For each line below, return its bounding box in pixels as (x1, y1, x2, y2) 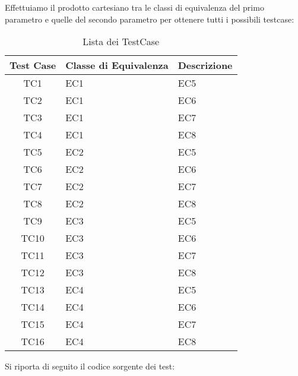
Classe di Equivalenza (65, 58, 169, 72)
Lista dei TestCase (83, 34, 160, 49)
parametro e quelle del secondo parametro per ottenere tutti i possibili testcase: (5, 12, 294, 25)
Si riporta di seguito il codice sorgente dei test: (5, 360, 175, 372)
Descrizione (177, 58, 233, 72)
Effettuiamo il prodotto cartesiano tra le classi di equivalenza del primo (5, 1, 264, 13)
